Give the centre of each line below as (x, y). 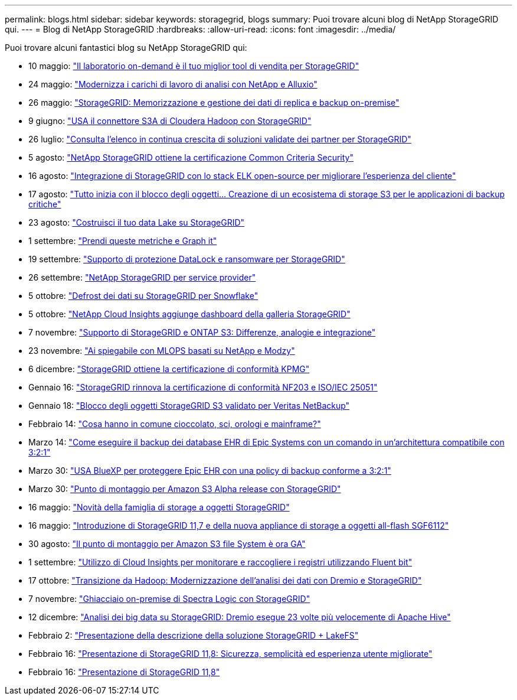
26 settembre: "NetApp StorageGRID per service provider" (142, 277)
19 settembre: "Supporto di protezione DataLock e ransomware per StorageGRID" (187, 259)
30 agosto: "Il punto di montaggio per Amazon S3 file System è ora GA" (167, 544)
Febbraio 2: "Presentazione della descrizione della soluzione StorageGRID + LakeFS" (194, 635)
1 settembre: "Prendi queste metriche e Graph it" (123, 241)
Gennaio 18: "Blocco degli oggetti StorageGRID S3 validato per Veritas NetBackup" (189, 406)
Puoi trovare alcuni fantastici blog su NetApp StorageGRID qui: (126, 48)
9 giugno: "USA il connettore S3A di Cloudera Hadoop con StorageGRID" (170, 121)
